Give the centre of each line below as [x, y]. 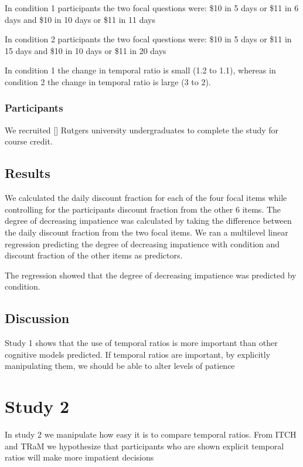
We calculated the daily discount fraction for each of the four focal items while [146, 198]
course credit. [29, 141]
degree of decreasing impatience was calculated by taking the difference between [148, 221]
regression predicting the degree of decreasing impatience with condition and [142, 243]
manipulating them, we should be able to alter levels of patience [120, 366]
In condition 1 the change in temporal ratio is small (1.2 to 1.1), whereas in [140, 70]
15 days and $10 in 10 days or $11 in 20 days [86, 50]
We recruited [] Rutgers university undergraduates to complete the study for [142, 130]
